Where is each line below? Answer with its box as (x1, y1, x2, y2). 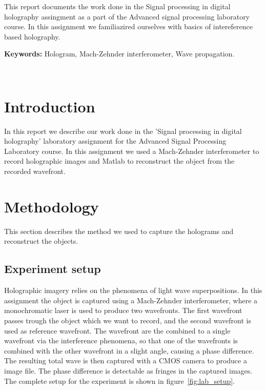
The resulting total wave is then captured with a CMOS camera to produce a (4, 355, 247, 366)
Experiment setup (4, 261, 101, 277)
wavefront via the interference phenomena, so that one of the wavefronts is (4, 335, 238, 346)
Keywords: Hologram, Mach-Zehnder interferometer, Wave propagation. (4, 48, 235, 59)
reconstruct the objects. (4, 236, 78, 246)
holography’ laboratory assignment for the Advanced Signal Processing (4, 135, 227, 146)
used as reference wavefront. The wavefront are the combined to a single (4, 325, 231, 336)
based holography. (4, 31, 60, 42)
